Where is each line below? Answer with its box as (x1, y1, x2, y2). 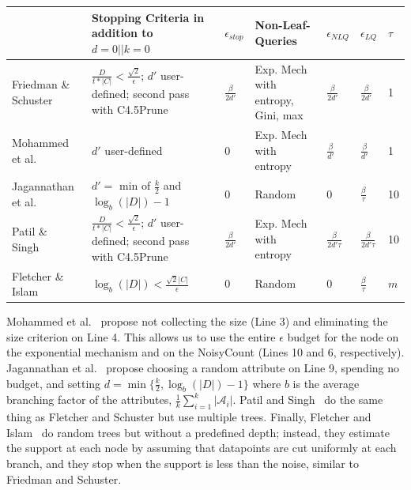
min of (119, 177, 151, 194)
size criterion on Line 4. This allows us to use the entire (6, 328, 276, 345)
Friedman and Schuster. (6, 470, 122, 487)
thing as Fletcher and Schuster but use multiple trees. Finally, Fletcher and (6, 409, 371, 425)
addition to (92, 24, 153, 41)
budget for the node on (287, 328, 399, 345)
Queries (255, 32, 297, 48)
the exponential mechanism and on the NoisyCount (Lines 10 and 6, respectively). (6, 344, 405, 360)
